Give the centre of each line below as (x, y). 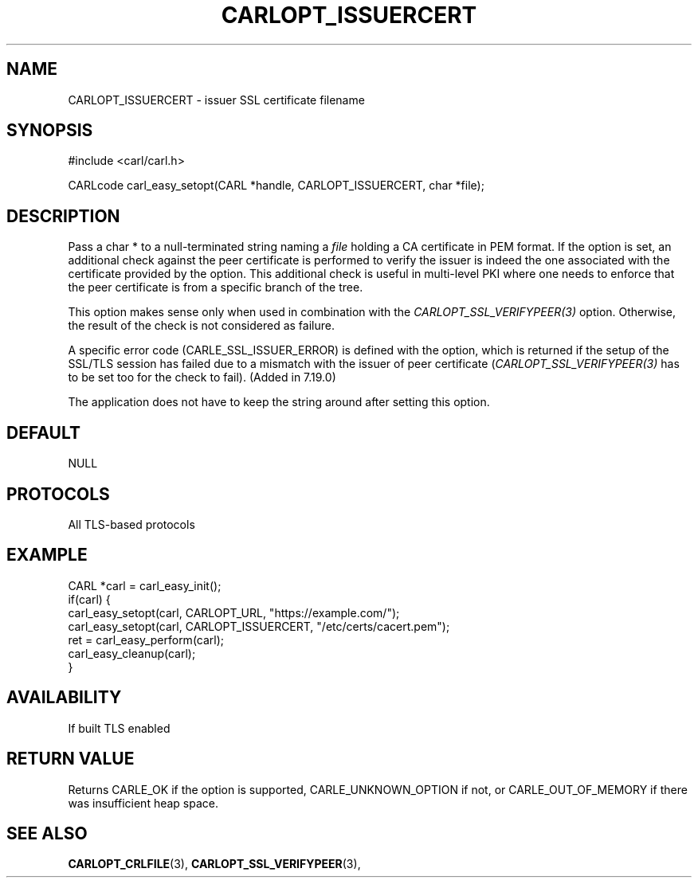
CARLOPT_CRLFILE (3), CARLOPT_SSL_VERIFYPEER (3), (214, 864)
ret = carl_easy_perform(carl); (146, 640)
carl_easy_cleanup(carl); (132, 653)
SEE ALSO (47, 833)
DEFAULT (43, 432)
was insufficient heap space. (143, 803)
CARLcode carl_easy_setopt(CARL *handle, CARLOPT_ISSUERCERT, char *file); (276, 186)
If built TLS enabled (119, 728)
